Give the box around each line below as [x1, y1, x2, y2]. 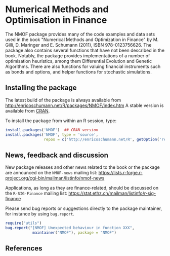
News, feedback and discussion [5, 151, 109, 159]
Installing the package [5, 84, 77, 92]
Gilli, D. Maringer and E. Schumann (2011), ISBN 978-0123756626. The [5, 42, 152, 48]
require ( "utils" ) [5, 221, 42, 226]
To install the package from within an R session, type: [5, 118, 117, 124]
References [5, 244, 42, 253]
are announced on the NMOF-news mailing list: [5, 170, 98, 176]
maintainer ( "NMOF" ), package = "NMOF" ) [32, 230, 116, 235]
